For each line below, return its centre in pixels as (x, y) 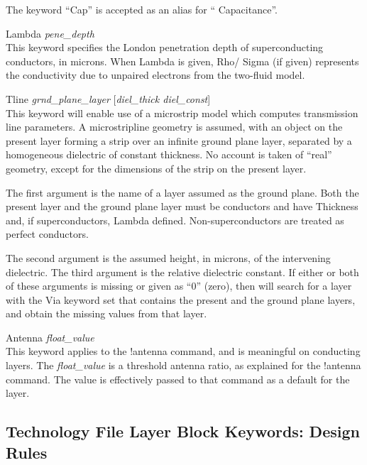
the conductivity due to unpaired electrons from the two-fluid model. (155, 75)
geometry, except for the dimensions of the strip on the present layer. (156, 168)
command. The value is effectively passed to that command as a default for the (178, 379)
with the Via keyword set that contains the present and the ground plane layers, (181, 299)
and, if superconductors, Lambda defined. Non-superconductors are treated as (175, 220)
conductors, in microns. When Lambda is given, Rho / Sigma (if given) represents (182, 61)
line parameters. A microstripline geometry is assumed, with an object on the (174, 127)
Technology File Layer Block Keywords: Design (183, 431)
